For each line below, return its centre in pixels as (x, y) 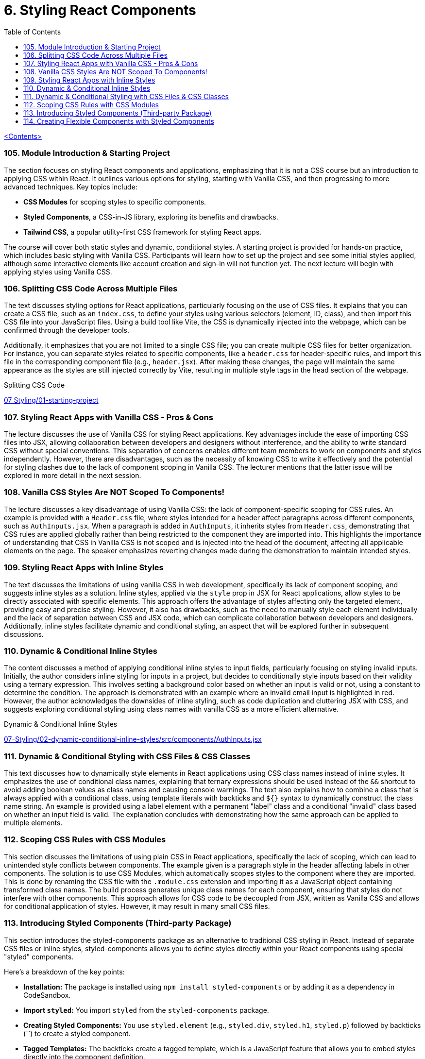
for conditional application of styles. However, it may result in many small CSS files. (137, 906)
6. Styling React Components (100, 10)
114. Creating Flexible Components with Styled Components (119, 121)
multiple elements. (33, 823)
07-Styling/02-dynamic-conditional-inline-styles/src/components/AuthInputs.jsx (133, 739)
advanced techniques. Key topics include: (71, 187)
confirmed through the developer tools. (67, 330)
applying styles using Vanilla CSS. (58, 272)
